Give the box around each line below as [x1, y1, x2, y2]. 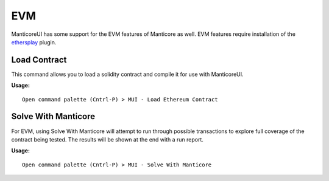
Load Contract [11, 55, 67, 65]
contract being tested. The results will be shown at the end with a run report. [11, 135, 204, 143]
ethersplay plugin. [11, 38, 57, 46]
